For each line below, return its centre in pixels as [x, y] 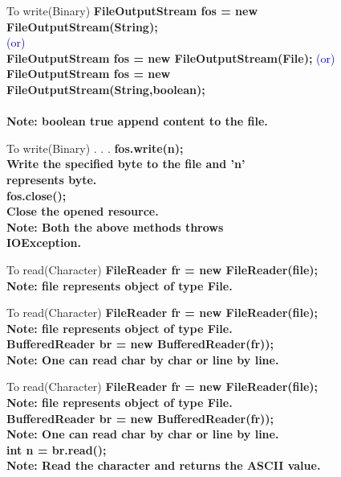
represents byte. [52, 179]
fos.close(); [37, 195]
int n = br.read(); [57, 449]
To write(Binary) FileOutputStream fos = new [132, 10]
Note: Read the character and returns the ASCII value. [164, 465]
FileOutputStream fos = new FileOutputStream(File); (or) [171, 58]
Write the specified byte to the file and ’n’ [126, 164]
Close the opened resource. [83, 211]
